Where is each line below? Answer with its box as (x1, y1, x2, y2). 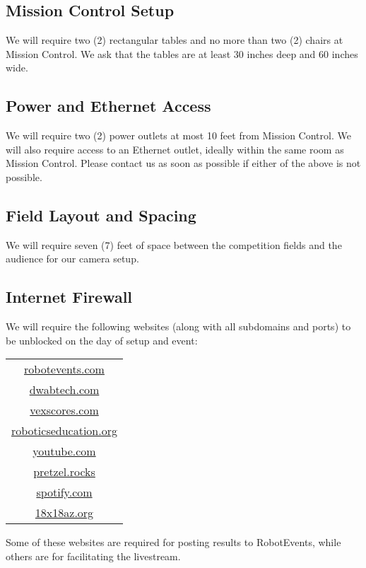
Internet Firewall (6, 286, 133, 308)
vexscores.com (30, 402, 99, 419)
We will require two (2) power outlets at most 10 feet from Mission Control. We (6, 128, 351, 143)
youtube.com (33, 443, 96, 460)
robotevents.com (24, 361, 105, 378)
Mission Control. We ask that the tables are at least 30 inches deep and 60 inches (6, 46, 358, 61)
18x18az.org (35, 504, 94, 521)
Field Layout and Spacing (6, 204, 196, 226)
